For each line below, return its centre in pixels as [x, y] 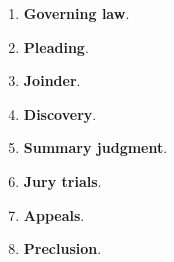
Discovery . [60, 113]
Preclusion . [62, 248]
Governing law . [76, 13]
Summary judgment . [95, 147]
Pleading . [56, 46]
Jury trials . [62, 180]
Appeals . [54, 214]
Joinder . [52, 80]
